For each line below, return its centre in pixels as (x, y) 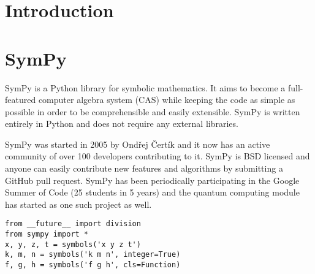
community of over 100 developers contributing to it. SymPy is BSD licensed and (157, 156)
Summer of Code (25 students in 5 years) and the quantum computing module (152, 192)
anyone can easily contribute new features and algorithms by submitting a (144, 168)
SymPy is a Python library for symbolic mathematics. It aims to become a (145, 87)
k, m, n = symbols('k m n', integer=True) (93, 255)
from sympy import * (47, 234)
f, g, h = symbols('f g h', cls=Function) (93, 265)
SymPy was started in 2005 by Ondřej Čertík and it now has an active (138, 144)
